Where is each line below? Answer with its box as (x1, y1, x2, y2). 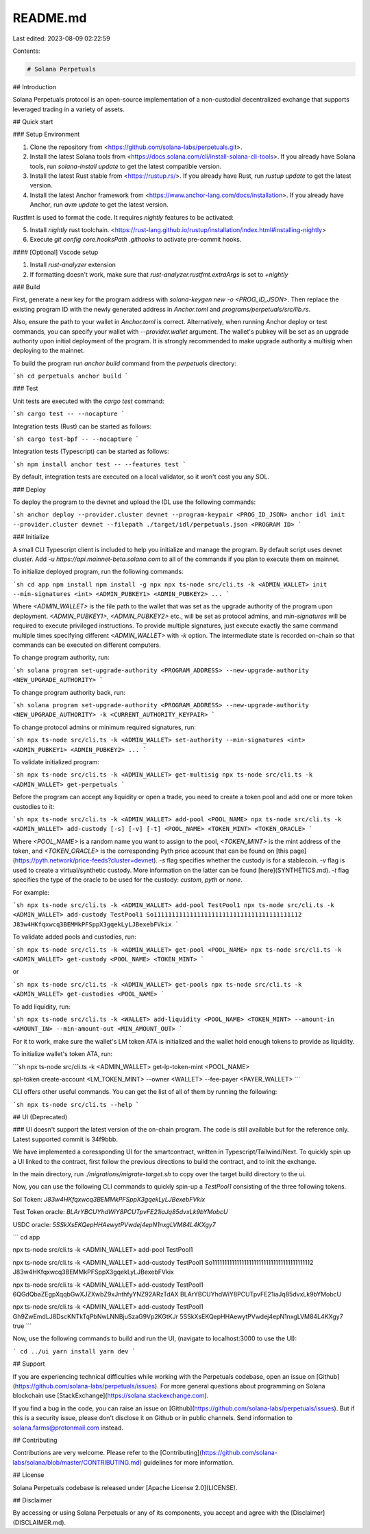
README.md (12, 10, 87, 25)
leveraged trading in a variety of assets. (12, 105, 125, 113)
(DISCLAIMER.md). (12, 1518, 66, 1526)
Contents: (12, 47, 40, 55)
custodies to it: (12, 802, 55, 810)
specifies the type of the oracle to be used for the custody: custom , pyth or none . (12, 875, 243, 884)
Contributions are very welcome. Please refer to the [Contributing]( (12, 1449, 202, 1457)
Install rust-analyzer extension (29, 261, 116, 269)
